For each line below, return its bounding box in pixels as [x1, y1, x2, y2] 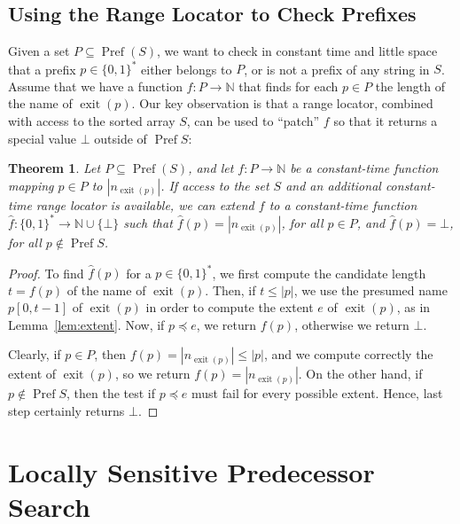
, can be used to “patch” [186, 112, 320, 130]
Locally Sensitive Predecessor [8, 453, 375, 489]
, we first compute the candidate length [212, 263, 426, 282]
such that [123, 213, 173, 231]
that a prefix [8, 59, 76, 78]
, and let [188, 159, 234, 177]
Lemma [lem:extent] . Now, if [8, 315, 165, 333]
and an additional [285, 176, 381, 194]
